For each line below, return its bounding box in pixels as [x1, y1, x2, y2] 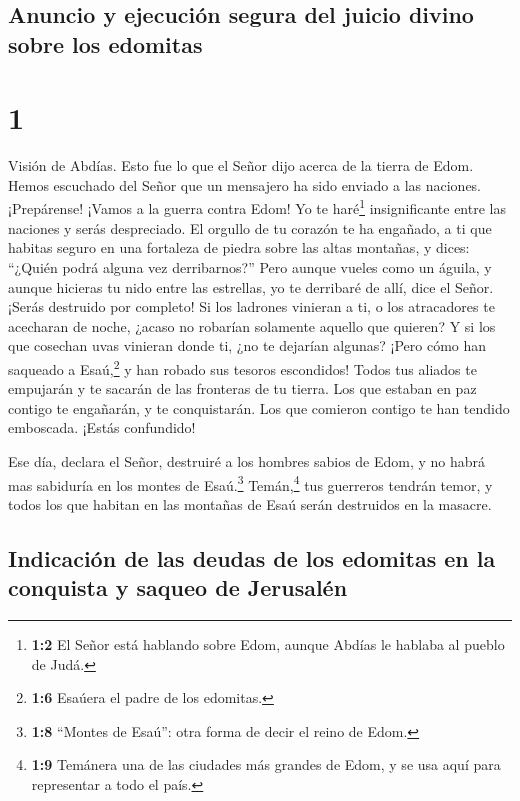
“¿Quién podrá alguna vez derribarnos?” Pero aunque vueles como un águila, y [8, 256, 492, 277]
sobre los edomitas [8, 28, 203, 59]
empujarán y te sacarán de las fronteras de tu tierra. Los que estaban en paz [8, 378, 477, 399]
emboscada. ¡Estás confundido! [8, 417, 196, 438]
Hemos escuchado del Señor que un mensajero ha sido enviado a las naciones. [8, 174, 482, 195]
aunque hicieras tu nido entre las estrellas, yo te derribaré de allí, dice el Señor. [8, 276, 494, 297]
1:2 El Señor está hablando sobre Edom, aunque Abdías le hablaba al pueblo [31, 633, 505, 654]
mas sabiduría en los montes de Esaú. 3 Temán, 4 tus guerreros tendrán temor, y [8, 471, 493, 495]
